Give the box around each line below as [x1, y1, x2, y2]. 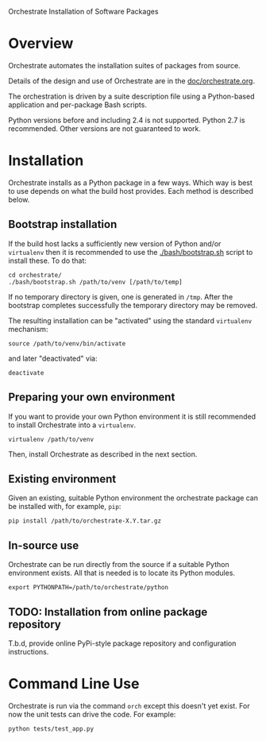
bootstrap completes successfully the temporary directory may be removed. [8, 300, 258, 310]
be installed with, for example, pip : [8, 502, 121, 511]
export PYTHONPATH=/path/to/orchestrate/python [8, 584, 169, 592]
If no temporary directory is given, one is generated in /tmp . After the [8, 291, 233, 301]
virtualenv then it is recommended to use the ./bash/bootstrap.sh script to [8, 247, 253, 257]
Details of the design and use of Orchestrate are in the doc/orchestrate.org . [8, 75, 256, 86]
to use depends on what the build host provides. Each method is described [8, 186, 254, 195]
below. [8, 195, 30, 204]
